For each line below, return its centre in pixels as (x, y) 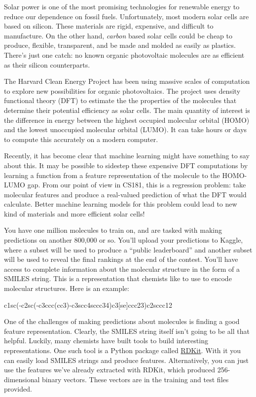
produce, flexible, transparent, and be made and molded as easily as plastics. (120, 45)
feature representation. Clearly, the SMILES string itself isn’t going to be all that (127, 331)
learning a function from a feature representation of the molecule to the (112, 175)
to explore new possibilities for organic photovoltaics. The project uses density (122, 90)
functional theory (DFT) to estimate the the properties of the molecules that (120, 100)
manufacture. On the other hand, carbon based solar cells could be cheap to (118, 35)
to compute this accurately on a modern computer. (81, 139)
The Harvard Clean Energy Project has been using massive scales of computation (127, 81)
